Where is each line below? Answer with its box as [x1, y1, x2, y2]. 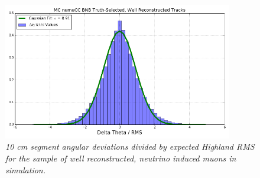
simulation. [5, 163, 45, 176]
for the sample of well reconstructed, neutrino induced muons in [5, 151, 236, 164]
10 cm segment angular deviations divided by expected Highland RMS [5, 140, 255, 153]
